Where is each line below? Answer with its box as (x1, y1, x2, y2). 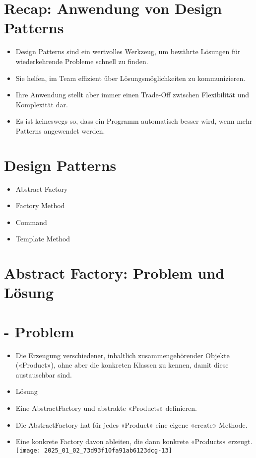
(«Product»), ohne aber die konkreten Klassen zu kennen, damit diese (15, 360, 229, 370)
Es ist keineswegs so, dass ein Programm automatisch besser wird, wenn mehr (15, 116, 253, 126)
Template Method (15, 233, 70, 244)
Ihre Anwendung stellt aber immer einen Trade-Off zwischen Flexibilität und (15, 89, 250, 100)
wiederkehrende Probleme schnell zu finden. (15, 56, 148, 66)
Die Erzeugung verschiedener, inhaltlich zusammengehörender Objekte (15, 350, 230, 360)
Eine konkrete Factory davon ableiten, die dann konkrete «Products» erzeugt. (15, 436, 253, 447)
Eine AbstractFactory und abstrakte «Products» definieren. (15, 403, 197, 413)
